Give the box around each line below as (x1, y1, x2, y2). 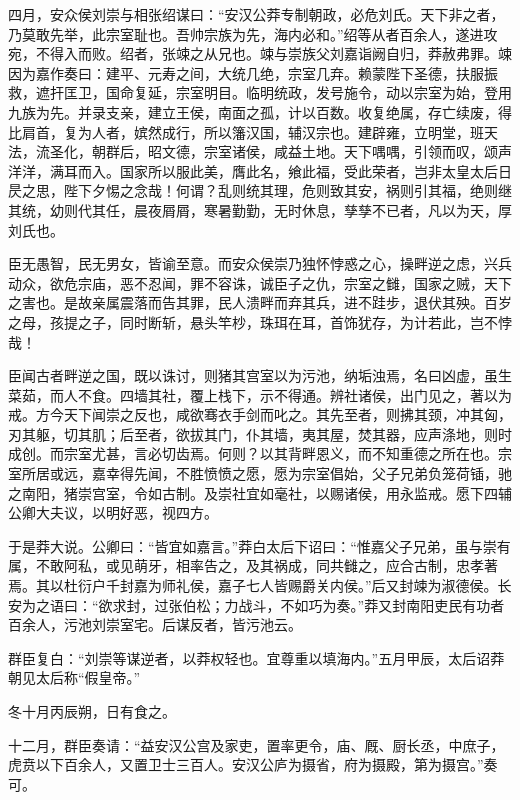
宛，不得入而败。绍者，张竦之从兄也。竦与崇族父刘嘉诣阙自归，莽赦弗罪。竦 (8, 43, 512, 64)
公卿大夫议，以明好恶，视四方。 (8, 502, 218, 523)
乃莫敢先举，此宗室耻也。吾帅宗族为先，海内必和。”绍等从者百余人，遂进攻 (8, 23, 498, 44)
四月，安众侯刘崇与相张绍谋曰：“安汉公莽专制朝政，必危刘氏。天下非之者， (8, 4, 505, 24)
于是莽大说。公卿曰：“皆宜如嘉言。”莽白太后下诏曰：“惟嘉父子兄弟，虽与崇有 (8, 535, 511, 556)
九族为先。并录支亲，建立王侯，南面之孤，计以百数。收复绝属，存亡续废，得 (8, 101, 512, 122)
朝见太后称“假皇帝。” (8, 667, 141, 688)
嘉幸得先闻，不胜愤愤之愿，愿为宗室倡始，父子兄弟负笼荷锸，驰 (91, 463, 512, 484)
